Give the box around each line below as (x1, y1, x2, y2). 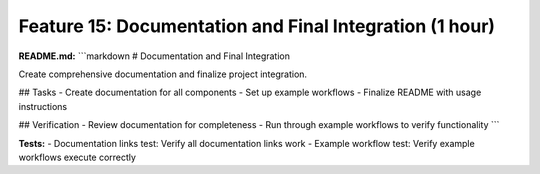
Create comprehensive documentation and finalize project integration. (18, 68, 308, 80)
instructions (18, 100, 68, 112)
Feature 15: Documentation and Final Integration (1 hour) (18, 15, 495, 37)
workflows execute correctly (18, 151, 137, 163)
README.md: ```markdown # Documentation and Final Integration (18, 50, 290, 62)
